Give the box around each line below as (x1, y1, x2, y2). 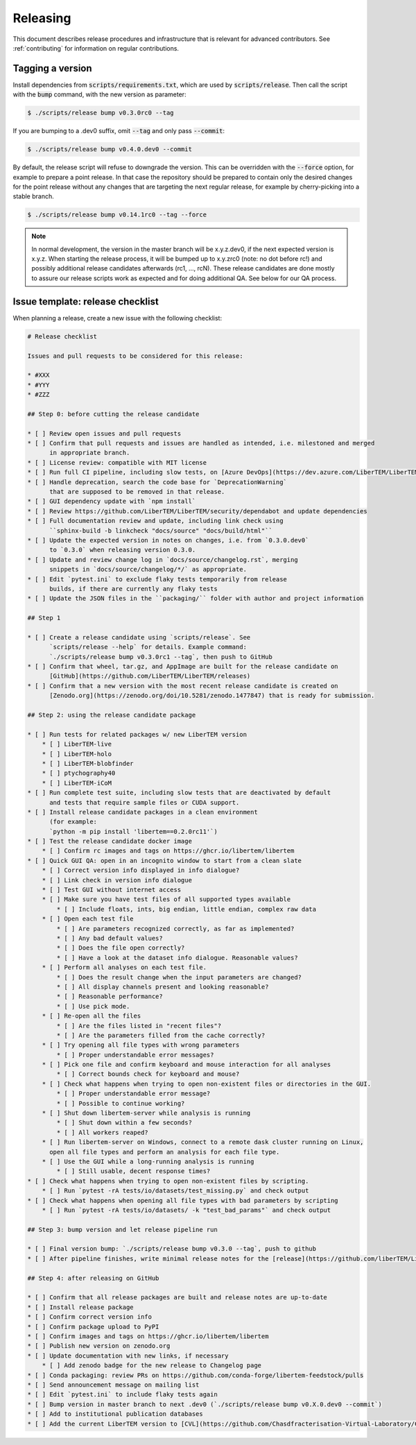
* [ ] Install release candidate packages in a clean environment (27, 808, 258, 816)
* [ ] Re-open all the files (42, 1012, 141, 1020)
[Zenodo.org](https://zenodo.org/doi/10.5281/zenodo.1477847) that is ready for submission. (49, 692, 375, 700)
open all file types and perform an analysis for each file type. (49, 1148, 280, 1156)
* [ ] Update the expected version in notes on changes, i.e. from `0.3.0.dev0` (27, 536, 309, 544)
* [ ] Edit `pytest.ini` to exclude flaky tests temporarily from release (27, 575, 288, 583)
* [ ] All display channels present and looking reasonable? (56, 982, 269, 991)
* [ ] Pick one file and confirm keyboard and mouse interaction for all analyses (42, 1061, 331, 1068)
